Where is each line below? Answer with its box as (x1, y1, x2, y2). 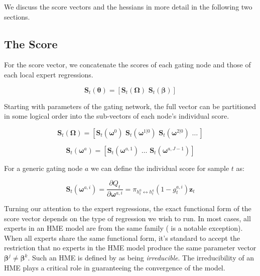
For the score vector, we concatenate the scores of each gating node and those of (4, 59, 251, 70)
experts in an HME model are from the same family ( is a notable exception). (4, 223, 243, 233)
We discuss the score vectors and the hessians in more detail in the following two (4, 2, 252, 12)
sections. (4, 11, 30, 22)
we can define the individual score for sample (90, 162, 229, 173)
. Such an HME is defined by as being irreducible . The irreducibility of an (28, 252, 254, 263)
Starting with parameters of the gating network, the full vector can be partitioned (4, 101, 256, 111)
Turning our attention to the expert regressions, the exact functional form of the (4, 203, 251, 214)
